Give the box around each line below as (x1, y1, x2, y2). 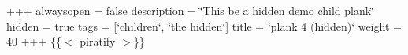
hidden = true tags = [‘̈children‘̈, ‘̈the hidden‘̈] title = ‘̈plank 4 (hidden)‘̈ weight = (6, 17, 402, 34)
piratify (80, 33, 116, 49)
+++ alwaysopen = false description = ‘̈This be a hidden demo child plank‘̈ (6, 2, 375, 18)
